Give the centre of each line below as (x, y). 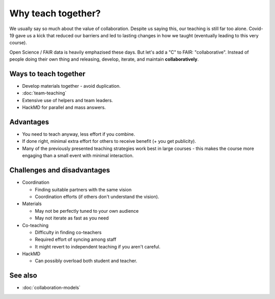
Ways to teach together (47, 74)
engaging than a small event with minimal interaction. (78, 156)
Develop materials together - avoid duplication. (71, 86)
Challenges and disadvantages (60, 170)
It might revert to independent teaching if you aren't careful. (98, 246)
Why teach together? (55, 13)
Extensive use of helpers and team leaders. (67, 100)
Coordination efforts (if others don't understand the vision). (97, 196)
